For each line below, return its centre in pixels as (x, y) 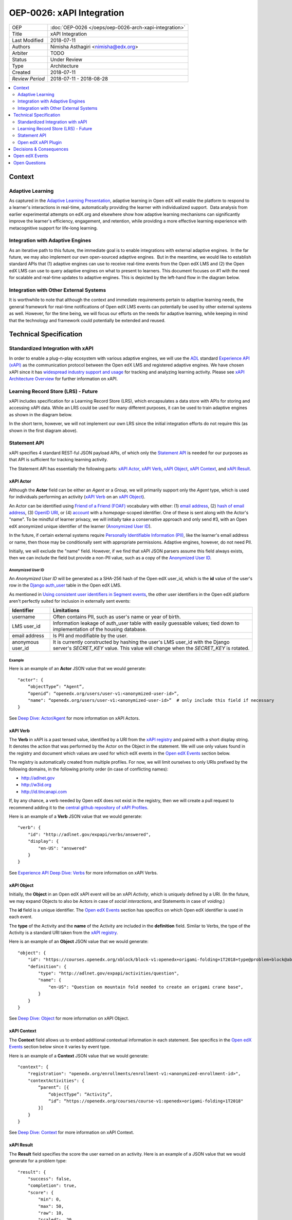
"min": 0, (50, 1200)
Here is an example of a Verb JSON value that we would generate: (75, 816)
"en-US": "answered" (63, 848)
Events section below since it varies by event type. (60, 1047)
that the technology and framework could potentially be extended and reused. (87, 320)
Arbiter (20, 53)
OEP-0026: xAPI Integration (66, 13)
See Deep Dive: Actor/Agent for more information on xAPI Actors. (74, 718)
